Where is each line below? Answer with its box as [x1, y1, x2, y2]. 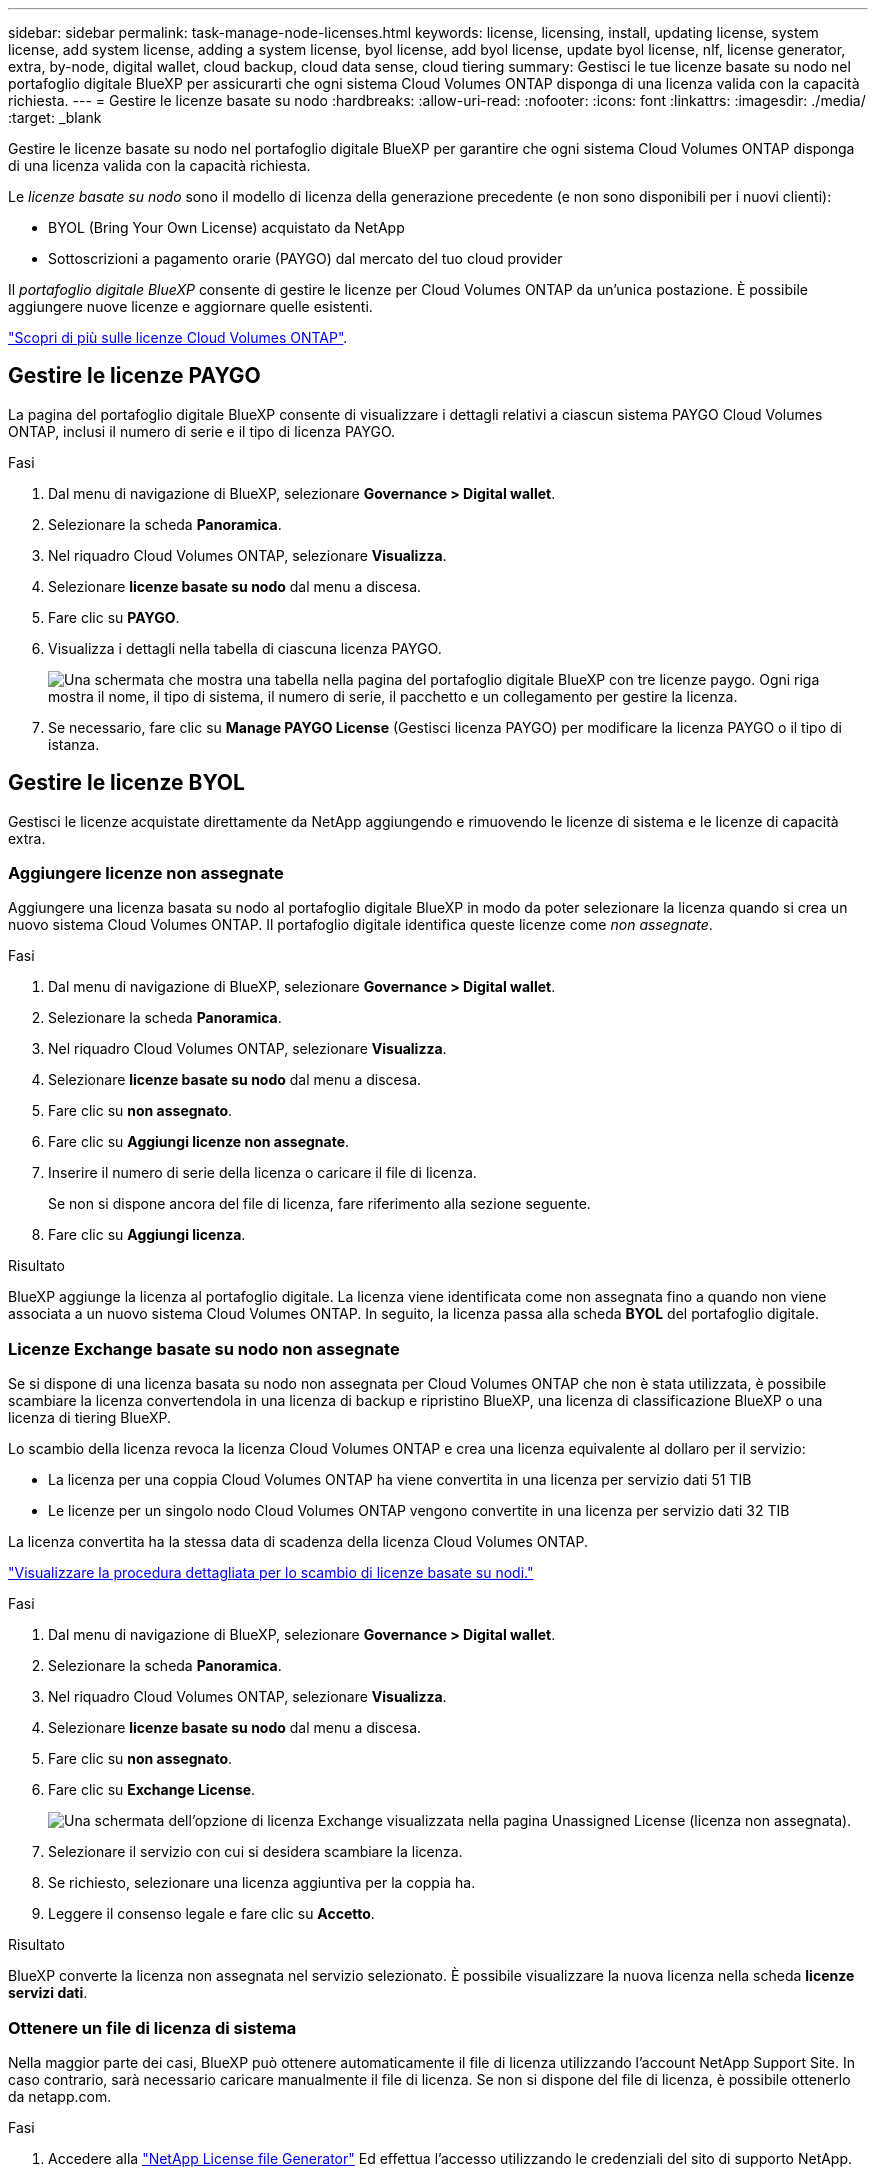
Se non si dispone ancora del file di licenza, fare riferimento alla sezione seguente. [48, 1195, 591, 1213]
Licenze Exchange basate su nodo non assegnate [8, 1338, 400, 1359]
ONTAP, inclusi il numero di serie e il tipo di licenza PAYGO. [8, 422, 396, 440]
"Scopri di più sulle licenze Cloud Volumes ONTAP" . [8, 329, 348, 346]
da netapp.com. [8, 2087, 112, 2105]
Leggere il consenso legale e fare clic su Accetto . [48, 1905, 375, 1923]
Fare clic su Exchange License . [48, 1781, 256, 1799]
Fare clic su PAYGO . [48, 608, 180, 626]
